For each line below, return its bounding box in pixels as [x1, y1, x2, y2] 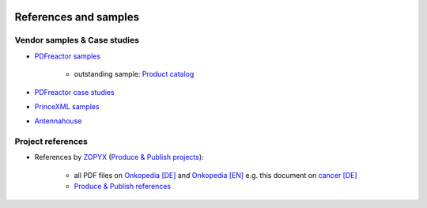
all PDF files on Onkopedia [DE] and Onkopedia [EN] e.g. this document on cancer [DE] [74, 170, 357, 180]
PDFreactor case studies [34, 87, 115, 96]
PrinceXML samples [34, 101, 100, 111]
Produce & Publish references [74, 182, 172, 191]
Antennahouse [34, 116, 82, 126]
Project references [14, 136, 89, 147]
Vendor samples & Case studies [14, 35, 140, 46]
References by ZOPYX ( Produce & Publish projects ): [34, 153, 205, 162]
